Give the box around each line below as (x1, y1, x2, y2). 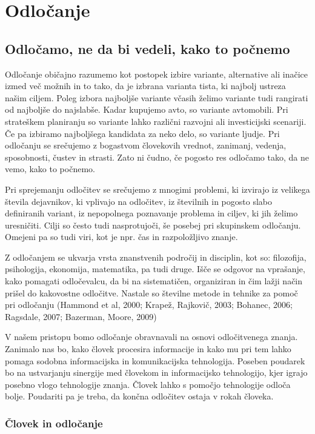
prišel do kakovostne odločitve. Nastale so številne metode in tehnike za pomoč (5, 286, 298, 299)
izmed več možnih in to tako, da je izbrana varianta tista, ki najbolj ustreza (5, 79, 286, 92)
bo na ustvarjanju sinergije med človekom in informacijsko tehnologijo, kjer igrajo (5, 366, 308, 379)
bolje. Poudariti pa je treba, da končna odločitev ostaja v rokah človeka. (5, 390, 274, 402)
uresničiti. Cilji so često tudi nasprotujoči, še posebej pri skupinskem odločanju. (5, 218, 301, 231)
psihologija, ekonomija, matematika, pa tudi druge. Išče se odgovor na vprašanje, (5, 262, 305, 275)
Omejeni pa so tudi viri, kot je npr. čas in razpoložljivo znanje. (5, 230, 238, 243)
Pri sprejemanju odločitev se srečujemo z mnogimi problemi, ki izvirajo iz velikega (5, 182, 310, 195)
